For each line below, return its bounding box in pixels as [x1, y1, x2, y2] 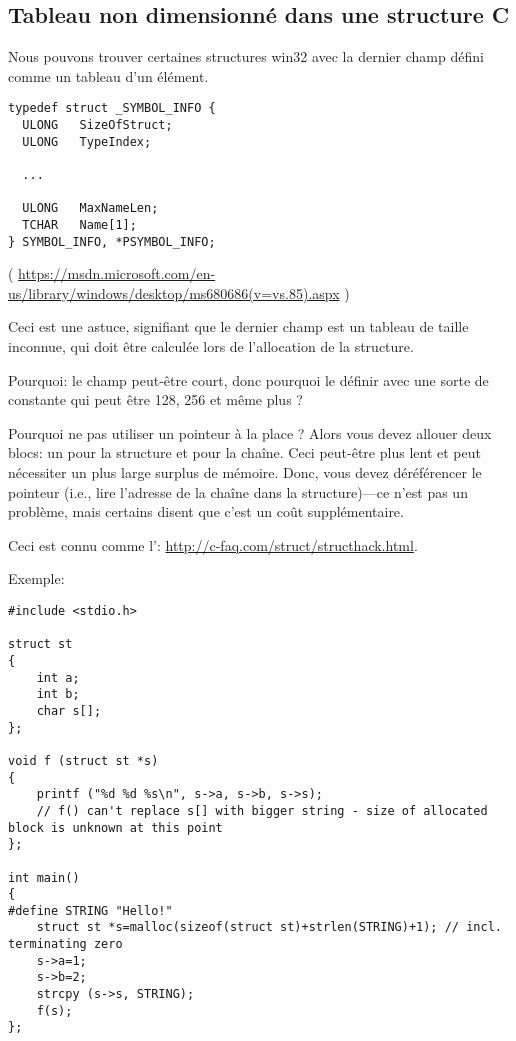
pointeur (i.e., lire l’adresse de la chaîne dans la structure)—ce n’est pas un [8, 481, 468, 502]
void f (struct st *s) [8, 753, 159, 768]
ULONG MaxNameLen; [22, 201, 159, 216]
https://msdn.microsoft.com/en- [18, 263, 216, 284]
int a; [36, 670, 80, 685]
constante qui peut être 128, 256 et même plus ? [8, 389, 303, 410]
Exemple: [8, 568, 65, 589]
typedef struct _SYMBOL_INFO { [8, 101, 216, 116]
